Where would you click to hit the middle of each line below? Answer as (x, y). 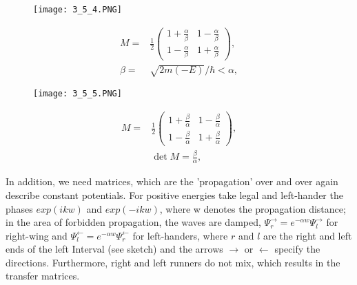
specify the (297, 249)
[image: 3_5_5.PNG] (78, 94)
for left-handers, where (180, 235)
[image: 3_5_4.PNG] (78, 10)
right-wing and (37, 235)
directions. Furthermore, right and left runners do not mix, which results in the (173, 262)
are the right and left (308, 235)
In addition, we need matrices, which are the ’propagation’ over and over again (172, 181)
